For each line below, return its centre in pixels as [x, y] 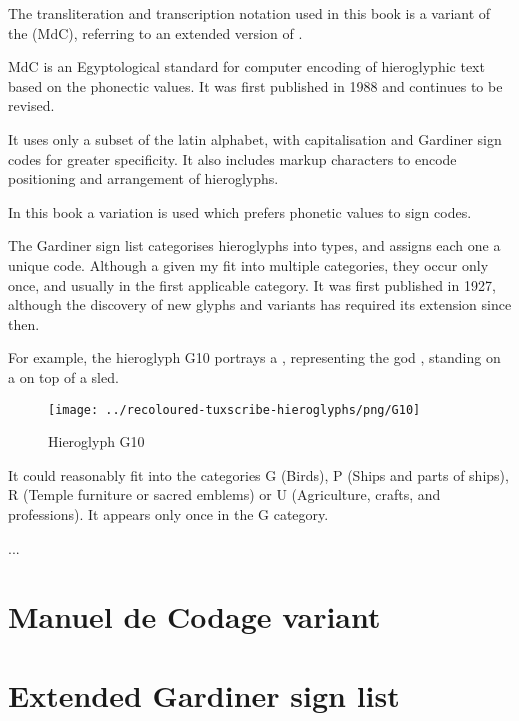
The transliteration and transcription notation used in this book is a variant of [249, 13]
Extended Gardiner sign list [204, 694]
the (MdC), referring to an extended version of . [155, 32]
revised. [31, 105]
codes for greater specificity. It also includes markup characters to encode [232, 158]
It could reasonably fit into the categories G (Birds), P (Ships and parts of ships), [258, 474]
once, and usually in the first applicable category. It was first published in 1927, [252, 284]
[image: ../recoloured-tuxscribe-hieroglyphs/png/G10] [234, 409]
